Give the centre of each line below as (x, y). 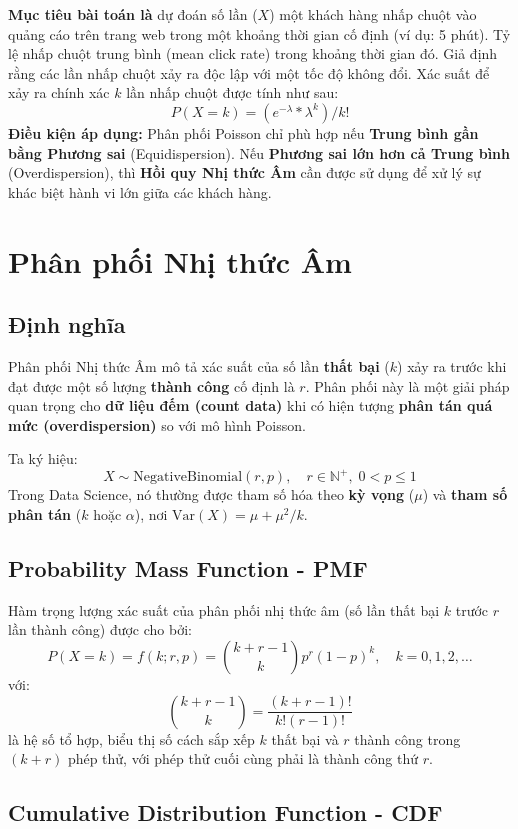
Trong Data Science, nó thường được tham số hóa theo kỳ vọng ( (211, 494)
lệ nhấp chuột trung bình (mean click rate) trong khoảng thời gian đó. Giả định (253, 53)
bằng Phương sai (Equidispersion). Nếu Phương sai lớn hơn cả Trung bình (259, 152)
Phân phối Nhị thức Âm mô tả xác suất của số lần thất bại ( (199, 365)
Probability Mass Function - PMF (188, 567)
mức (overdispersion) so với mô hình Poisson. (157, 424)
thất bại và (305, 738)
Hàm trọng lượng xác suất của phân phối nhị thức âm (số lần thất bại (224, 609)
